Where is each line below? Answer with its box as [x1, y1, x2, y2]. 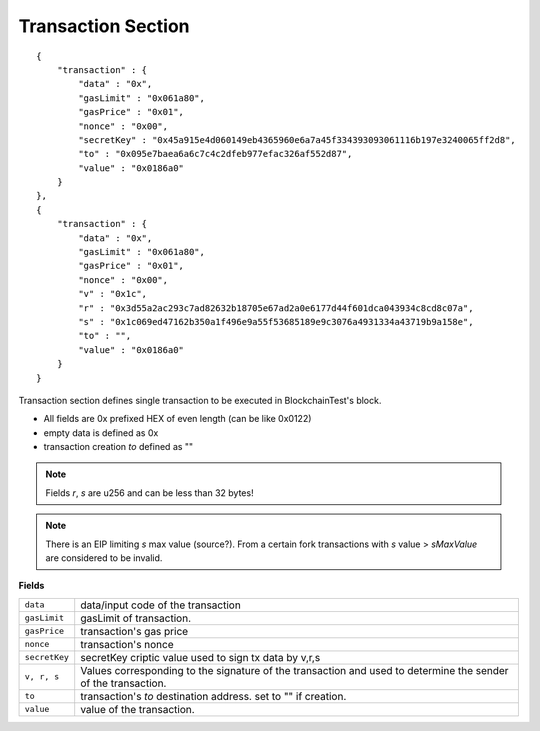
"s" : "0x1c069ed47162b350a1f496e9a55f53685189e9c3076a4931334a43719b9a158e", [78, 316, 474, 327]
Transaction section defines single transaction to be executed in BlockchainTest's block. [18, 394, 382, 406]
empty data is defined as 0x [43, 426, 159, 439]
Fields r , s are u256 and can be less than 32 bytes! [45, 486, 254, 499]
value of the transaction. [80, 702, 195, 716]
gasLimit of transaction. [80, 611, 192, 625]
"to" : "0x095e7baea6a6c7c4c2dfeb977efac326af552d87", [78, 148, 353, 160]
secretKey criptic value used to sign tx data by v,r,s [80, 650, 321, 664]
